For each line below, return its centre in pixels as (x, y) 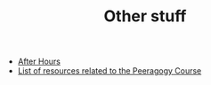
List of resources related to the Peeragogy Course (110, 71)
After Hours (39, 62)
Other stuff (145, 16)
